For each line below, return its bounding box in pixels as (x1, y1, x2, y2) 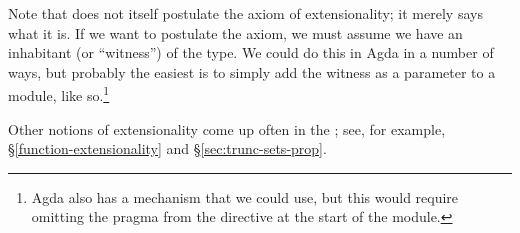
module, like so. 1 (8, 82, 110, 106)
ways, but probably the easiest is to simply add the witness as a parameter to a (8, 61, 496, 82)
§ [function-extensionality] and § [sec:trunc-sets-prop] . (8, 138, 327, 159)
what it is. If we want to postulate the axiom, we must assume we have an (8, 22, 463, 43)
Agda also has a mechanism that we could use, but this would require (31, 186, 459, 207)
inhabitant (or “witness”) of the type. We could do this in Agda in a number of (8, 42, 494, 63)
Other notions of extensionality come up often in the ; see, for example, (8, 118, 446, 139)
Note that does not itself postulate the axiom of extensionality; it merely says (8, 3, 483, 23)
